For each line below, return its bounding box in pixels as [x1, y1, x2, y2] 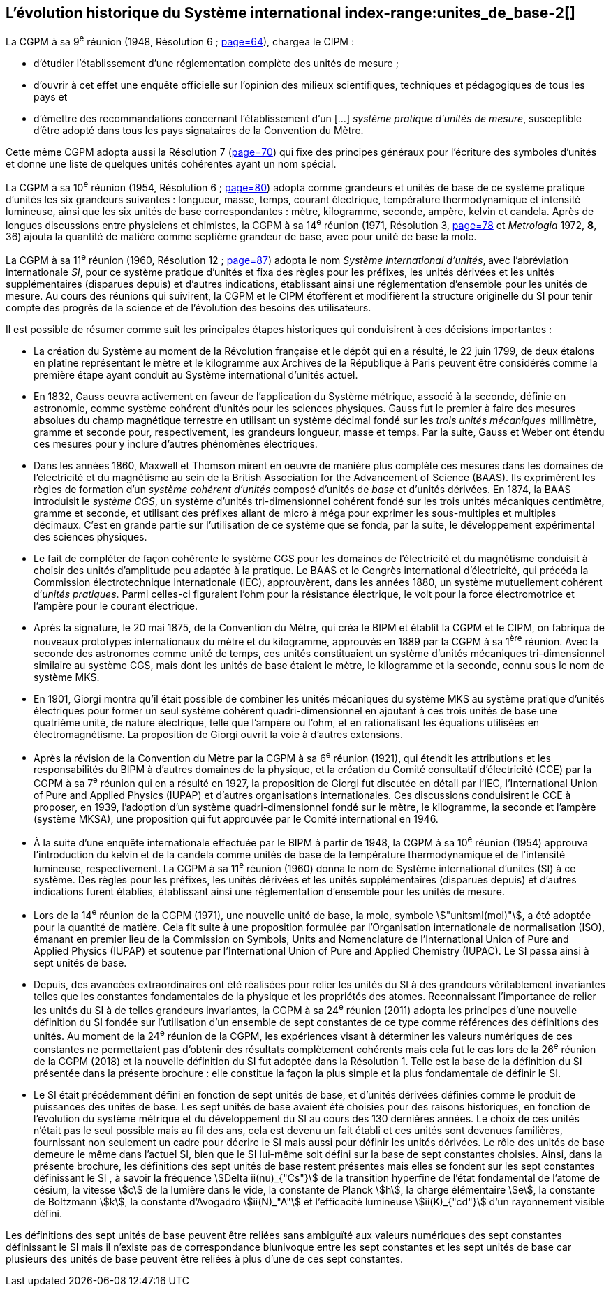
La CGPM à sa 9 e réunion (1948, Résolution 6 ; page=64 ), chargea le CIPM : [6, 34, 354, 48]
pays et [34, 91, 68, 103]
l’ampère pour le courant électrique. [34, 600, 198, 612]
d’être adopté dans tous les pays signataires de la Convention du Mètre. [34, 124, 364, 137]
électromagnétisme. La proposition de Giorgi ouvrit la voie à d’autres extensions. [34, 728, 404, 740]
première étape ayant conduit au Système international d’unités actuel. [34, 369, 358, 381]
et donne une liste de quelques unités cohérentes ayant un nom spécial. [6, 158, 337, 170]
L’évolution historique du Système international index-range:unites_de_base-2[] [6, 4, 575, 22]
